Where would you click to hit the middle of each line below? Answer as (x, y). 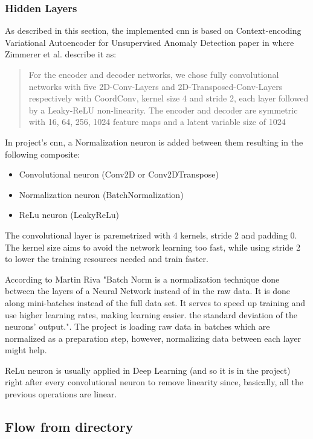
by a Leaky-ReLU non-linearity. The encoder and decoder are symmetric (163, 110)
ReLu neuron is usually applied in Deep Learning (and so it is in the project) (148, 370)
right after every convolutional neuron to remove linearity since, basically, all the (154, 382)
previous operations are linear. (61, 394)
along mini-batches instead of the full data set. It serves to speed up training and (155, 302)
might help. (26, 350)
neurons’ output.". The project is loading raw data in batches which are (137, 326)
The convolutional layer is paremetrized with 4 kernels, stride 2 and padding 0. (151, 235)
